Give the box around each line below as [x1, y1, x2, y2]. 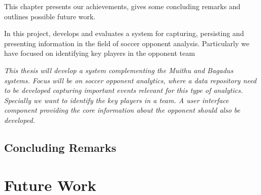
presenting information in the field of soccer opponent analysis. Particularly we [4, 38, 249, 48]
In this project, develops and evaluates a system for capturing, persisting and [4, 28, 244, 39]
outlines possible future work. [4, 11, 95, 21]
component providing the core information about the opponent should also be [4, 105, 240, 115]
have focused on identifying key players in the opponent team [4, 48, 195, 58]
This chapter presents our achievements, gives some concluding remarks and [4, 1, 241, 11]
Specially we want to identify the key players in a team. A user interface [4, 94, 229, 105]
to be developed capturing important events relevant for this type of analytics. [4, 85, 243, 95]
